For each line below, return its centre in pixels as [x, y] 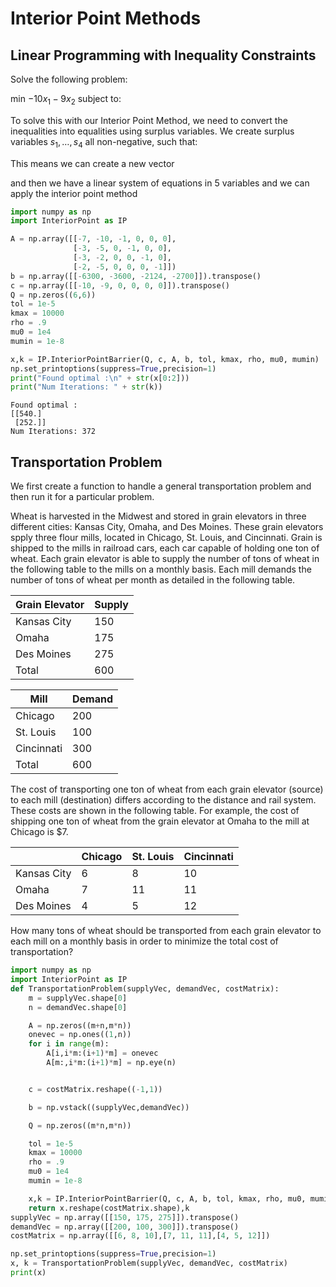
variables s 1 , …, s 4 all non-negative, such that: [104, 142]
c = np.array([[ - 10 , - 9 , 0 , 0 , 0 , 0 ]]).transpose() [120, 285]
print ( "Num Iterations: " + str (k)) [86, 387]
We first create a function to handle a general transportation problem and [161, 486]
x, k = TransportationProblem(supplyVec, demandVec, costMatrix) [149, 1263]
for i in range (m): [69, 1044]
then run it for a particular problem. [82, 497]
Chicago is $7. [39, 832]
